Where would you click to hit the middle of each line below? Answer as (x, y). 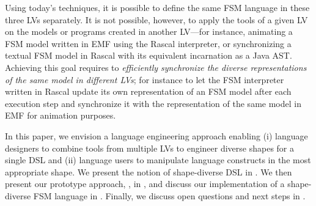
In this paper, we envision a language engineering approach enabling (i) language (156, 135)
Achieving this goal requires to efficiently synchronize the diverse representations (156, 67)
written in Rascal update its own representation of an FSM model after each (148, 91)
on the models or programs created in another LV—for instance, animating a (149, 31)
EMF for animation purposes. (61, 115)
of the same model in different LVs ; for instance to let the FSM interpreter (145, 79)
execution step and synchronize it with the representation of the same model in (153, 103)
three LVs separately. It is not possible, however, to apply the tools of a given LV (156, 19)
